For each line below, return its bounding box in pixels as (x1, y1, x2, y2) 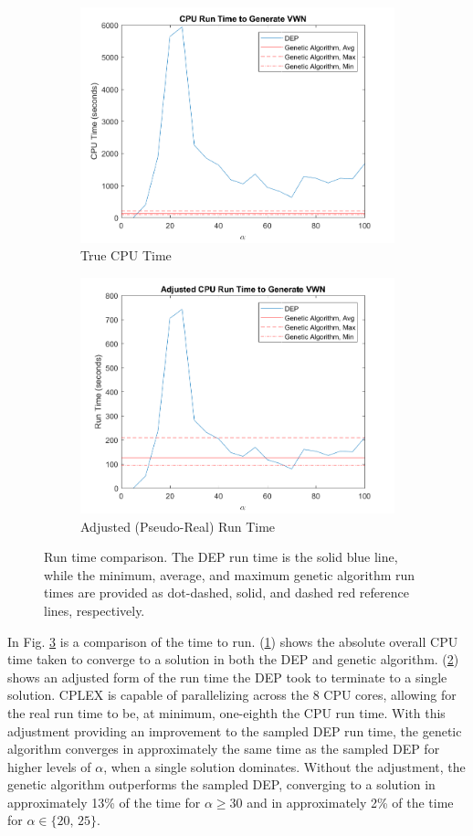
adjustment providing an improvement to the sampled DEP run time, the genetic (7, 721, 462, 740)
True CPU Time (80, 246, 172, 265)
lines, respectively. (44, 600, 145, 619)
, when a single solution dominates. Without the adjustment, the (103, 757, 466, 776)
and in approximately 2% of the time (247, 792, 454, 811)
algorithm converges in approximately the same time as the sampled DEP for (7, 739, 440, 758)
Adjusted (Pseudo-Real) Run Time (80, 516, 276, 535)
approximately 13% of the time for (7, 792, 201, 811)
